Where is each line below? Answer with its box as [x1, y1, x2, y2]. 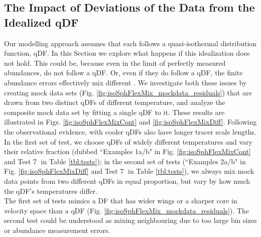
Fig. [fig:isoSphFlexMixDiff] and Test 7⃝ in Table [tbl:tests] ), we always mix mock [4, 166, 254, 176]
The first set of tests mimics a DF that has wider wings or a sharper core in [4, 195, 237, 206]
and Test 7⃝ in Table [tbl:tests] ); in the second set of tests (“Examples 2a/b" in [4, 156, 246, 166]
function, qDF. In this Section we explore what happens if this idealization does [4, 48, 250, 58]
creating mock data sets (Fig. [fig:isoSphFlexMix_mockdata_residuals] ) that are [4, 87, 252, 97]
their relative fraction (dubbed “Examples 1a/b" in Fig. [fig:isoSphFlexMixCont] [4, 146, 251, 157]
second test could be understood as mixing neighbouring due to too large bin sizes [4, 215, 257, 225]
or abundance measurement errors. [4, 224, 110, 235]
